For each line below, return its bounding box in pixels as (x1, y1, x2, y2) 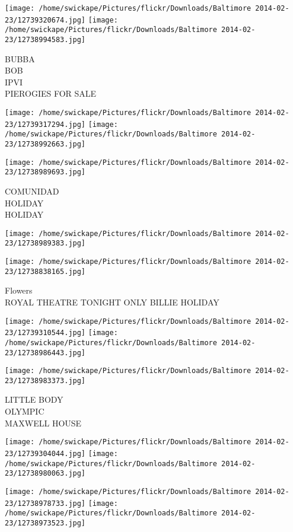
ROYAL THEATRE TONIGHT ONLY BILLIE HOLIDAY (5, 295, 219, 308)
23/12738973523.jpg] (5, 518, 86, 527)
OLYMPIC (5, 405, 44, 418)
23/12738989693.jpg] (5, 168, 86, 177)
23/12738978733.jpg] (5, 499, 86, 508)
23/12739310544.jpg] (5, 329, 86, 337)
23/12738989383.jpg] (5, 239, 86, 248)
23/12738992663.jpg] (5, 139, 86, 148)
